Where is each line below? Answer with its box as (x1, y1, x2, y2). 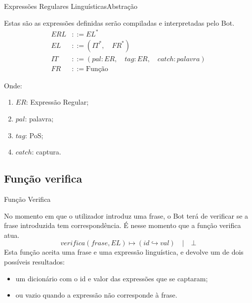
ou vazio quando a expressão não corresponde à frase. (15, 290, 177, 300)
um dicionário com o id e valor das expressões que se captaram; (15, 273, 208, 283)
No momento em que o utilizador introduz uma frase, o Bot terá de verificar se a (4, 210, 249, 221)
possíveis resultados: (4, 256, 65, 266)
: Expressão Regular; (26, 97, 89, 107)
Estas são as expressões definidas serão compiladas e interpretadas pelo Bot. (4, 17, 235, 28)
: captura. (32, 147, 61, 157)
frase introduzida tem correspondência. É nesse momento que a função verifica (4, 220, 241, 230)
